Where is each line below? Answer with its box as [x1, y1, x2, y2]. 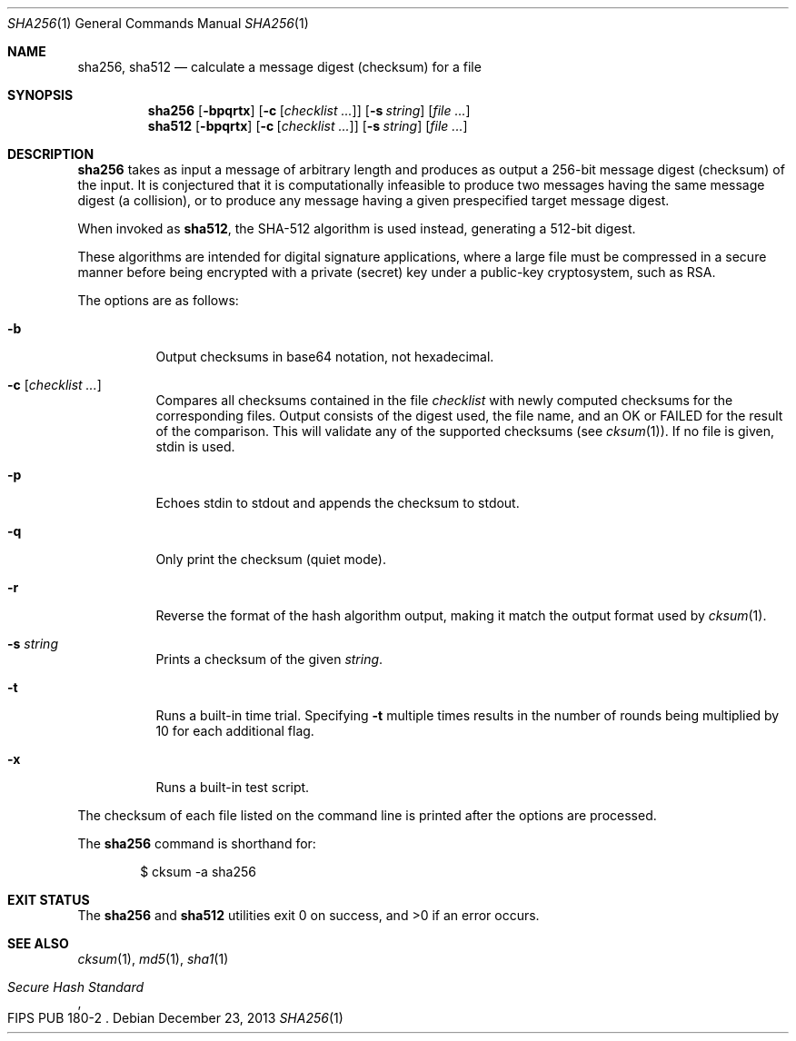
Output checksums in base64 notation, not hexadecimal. [155, 349, 494, 364]
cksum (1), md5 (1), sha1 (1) [77, 951, 229, 967]
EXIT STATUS [7, 892, 90, 907]
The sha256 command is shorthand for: [77, 836, 316, 851]
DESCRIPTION [7, 146, 95, 162]
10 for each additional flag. [155, 723, 314, 739]
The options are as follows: [77, 292, 239, 308]
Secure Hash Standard [7, 979, 144, 995]
